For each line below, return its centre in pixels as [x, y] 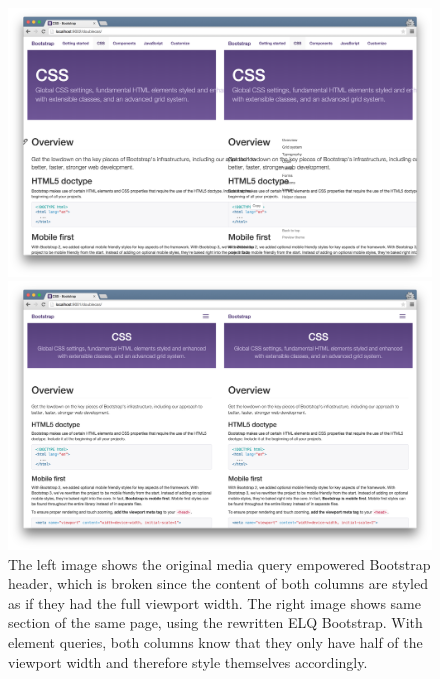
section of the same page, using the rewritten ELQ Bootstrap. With [215, 622]
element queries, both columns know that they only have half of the [215, 642]
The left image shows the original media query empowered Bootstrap [219, 563]
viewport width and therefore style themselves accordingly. [188, 661]
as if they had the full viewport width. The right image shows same [214, 602]
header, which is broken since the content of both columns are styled [218, 583]
